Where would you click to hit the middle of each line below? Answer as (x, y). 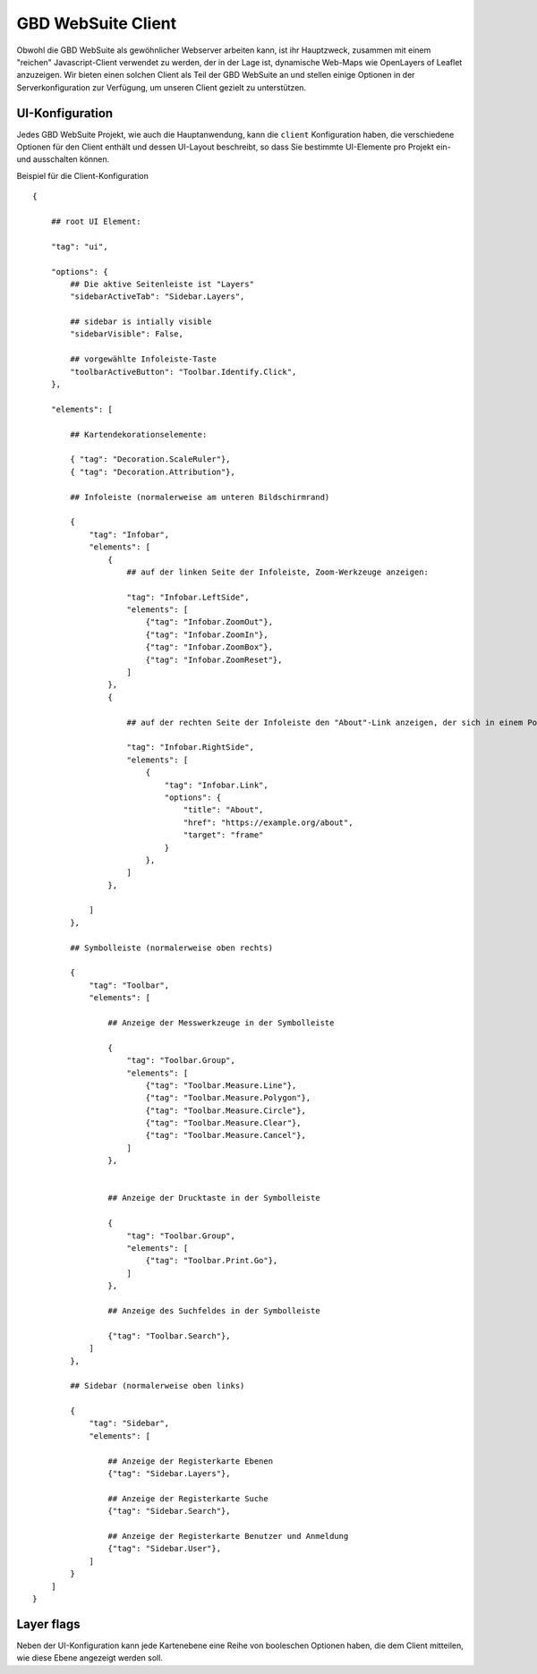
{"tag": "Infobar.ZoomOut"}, (209, 622)
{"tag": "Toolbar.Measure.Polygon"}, (228, 1098)
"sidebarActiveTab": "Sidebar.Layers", (158, 297)
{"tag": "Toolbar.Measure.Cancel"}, (226, 1135)
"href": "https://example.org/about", (268, 822)
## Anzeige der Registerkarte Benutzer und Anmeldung (228, 1536)
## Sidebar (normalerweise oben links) (158, 1386)
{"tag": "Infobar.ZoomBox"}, (209, 647)
